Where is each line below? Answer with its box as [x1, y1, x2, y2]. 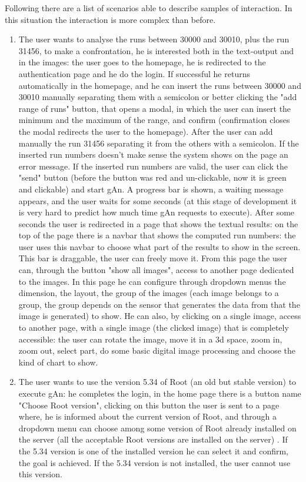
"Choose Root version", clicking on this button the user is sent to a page [18, 398, 280, 411]
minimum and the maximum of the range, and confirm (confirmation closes [18, 114, 290, 126]
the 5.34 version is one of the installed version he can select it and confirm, [18, 444, 288, 457]
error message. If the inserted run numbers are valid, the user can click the [18, 159, 288, 172]
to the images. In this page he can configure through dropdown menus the [18, 275, 286, 287]
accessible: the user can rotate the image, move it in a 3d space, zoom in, [18, 333, 282, 345]
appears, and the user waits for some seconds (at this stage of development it [18, 194, 297, 207]
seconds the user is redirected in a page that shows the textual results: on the [18, 217, 298, 230]
